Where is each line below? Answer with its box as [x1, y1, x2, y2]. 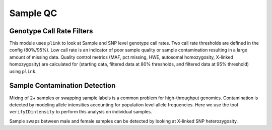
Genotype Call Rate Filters [9, 27, 93, 35]
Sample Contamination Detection [9, 81, 116, 90]
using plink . [9, 68, 37, 74]
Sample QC [9, 8, 57, 19]
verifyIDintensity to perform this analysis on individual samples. [9, 109, 152, 115]
